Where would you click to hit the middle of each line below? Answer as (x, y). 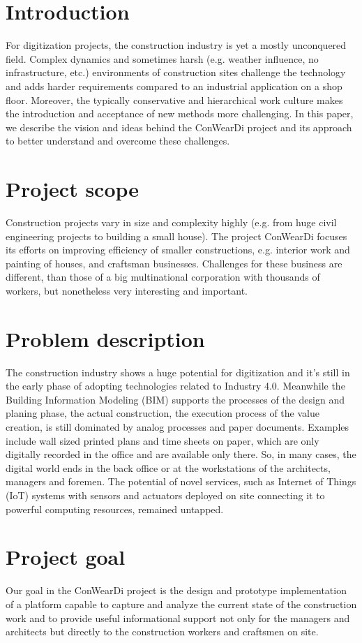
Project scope (73, 189)
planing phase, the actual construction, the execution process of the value (163, 413)
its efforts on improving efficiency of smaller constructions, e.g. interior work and (178, 250)
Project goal (66, 557)
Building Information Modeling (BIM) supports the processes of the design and (175, 399)
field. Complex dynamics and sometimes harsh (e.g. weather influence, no (162, 58)
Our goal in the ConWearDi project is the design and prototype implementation (176, 590)
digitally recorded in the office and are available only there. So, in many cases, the (181, 454)
